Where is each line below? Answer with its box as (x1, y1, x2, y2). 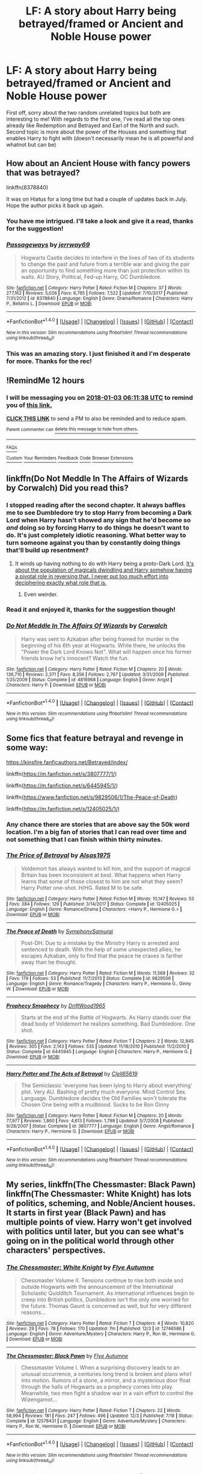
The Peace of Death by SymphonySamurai (6, 928, 113, 935)
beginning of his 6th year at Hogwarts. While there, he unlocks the (20, 641, 186, 649)
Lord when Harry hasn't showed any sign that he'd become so (6, 516, 191, 524)
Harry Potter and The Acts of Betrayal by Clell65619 (6, 1070, 138, 1077)
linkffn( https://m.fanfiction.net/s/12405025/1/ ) (6, 805, 120, 812)
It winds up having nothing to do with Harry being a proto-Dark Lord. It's (14, 560, 194, 567)
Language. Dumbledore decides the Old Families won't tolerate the (20, 1094, 187, 1101)
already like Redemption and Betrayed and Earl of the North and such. (6, 121, 180, 129)
